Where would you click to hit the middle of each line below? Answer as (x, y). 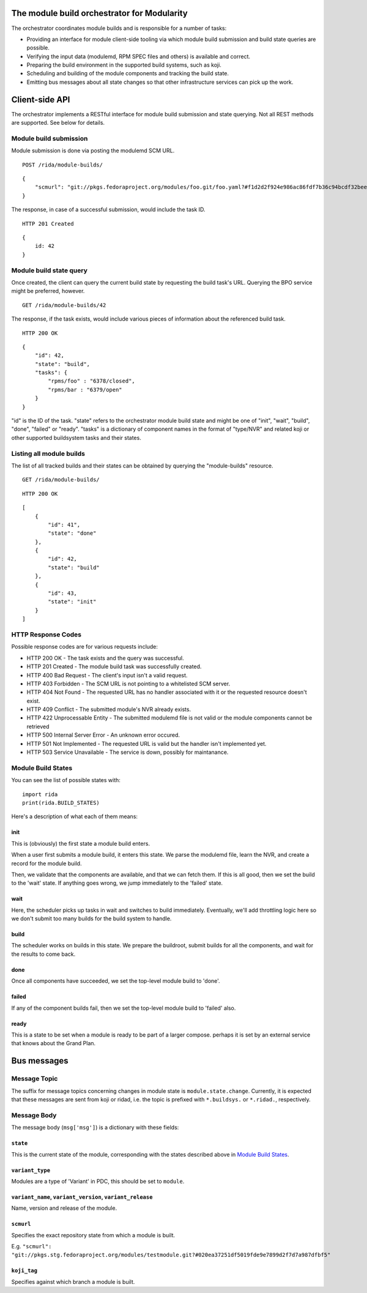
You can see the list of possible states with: (66, 780)
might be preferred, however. (48, 291)
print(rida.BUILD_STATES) (61, 803)
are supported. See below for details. (58, 123)
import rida (40, 794)
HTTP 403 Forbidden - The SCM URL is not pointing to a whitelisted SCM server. (128, 684)
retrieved (38, 726)
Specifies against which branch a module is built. (73, 1281)
